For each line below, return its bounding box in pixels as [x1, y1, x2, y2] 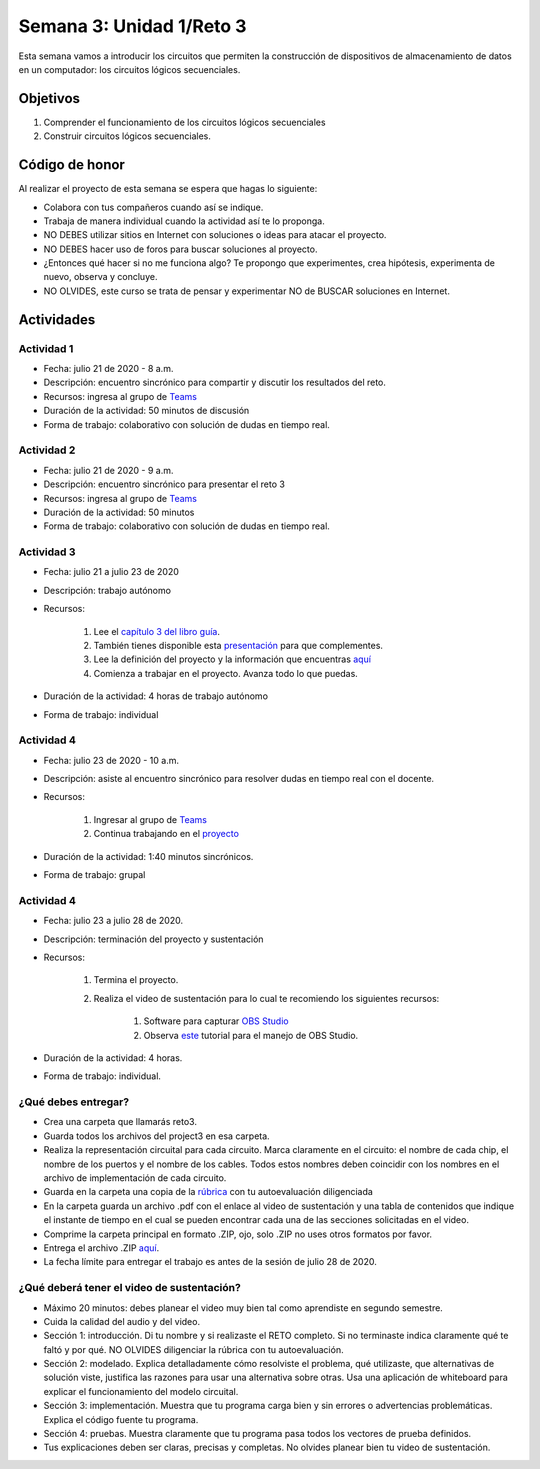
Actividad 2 [18, 443, 76, 457]
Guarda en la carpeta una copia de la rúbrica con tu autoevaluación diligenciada [43, 1186, 374, 1198]
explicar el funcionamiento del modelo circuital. [43, 1385, 239, 1397]
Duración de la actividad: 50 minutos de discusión [43, 405, 250, 417]
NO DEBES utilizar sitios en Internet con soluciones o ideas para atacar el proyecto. [43, 229, 387, 241]
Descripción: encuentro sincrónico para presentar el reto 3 [43, 478, 285, 490]
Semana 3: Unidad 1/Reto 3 [18, 15, 247, 37]
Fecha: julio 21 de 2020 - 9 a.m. [43, 464, 174, 476]
